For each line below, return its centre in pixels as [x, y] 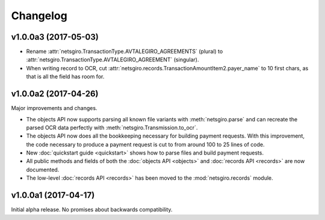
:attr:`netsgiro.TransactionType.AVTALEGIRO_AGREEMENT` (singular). [113, 60]
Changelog [39, 16]
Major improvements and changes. [54, 108]
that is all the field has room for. [65, 77]
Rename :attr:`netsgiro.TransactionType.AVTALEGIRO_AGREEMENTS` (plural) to [125, 52]
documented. [43, 170]
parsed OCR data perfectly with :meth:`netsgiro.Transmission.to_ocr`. [112, 127]
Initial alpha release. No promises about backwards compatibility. [92, 210]
